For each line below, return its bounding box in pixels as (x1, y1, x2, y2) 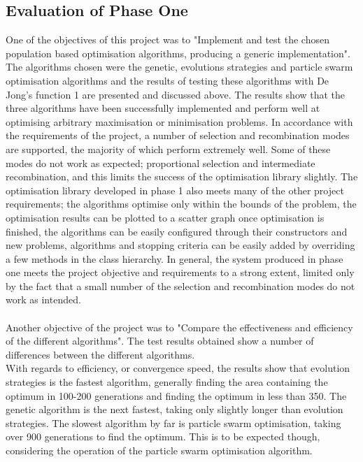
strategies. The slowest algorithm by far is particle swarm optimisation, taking (6, 415, 341, 430)
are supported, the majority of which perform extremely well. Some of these (6, 141, 331, 156)
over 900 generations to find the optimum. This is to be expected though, (6, 429, 320, 444)
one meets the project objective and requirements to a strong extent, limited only (6, 265, 355, 280)
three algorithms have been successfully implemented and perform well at (6, 101, 320, 115)
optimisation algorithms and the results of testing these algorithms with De (6, 73, 329, 87)
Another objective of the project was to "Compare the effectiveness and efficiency (6, 319, 353, 334)
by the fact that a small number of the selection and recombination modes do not (6, 278, 355, 293)
